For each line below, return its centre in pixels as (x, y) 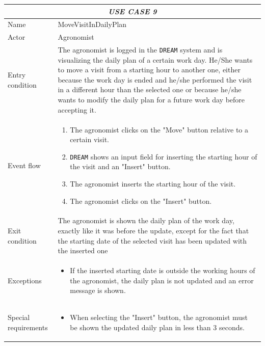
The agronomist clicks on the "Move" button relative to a (159, 129)
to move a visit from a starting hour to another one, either (149, 70)
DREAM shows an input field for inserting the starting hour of (164, 156)
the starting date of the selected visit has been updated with (152, 240)
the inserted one (83, 250)
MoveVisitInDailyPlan (92, 24)
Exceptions (25, 280)
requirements (28, 327)
